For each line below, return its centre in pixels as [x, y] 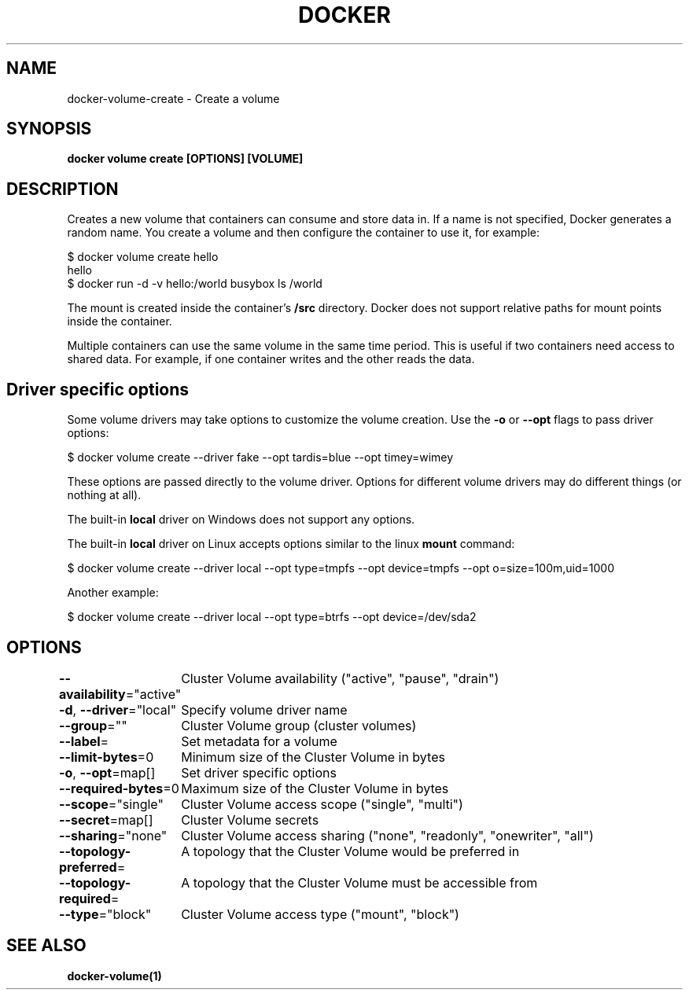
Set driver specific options [259, 772]
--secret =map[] [106, 820]
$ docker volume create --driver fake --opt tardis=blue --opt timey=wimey [260, 458]
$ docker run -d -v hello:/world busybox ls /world [195, 284]
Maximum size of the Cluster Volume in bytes [315, 788]
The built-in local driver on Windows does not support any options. [241, 520]
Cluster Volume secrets [250, 820]
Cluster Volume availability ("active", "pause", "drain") [340, 678]
